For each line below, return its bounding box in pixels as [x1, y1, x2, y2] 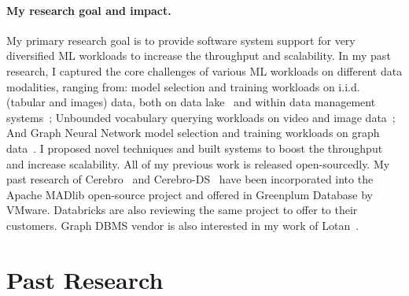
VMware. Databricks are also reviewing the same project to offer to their [6, 202, 358, 218]
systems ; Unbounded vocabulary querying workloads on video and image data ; [6, 109, 396, 125]
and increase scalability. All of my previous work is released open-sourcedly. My [6, 155, 390, 172]
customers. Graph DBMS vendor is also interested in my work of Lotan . [6, 216, 359, 233]
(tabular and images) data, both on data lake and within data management [6, 94, 376, 110]
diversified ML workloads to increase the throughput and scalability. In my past [6, 47, 391, 64]
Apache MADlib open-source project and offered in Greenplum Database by [6, 186, 373, 202]
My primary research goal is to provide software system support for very [6, 31, 356, 48]
